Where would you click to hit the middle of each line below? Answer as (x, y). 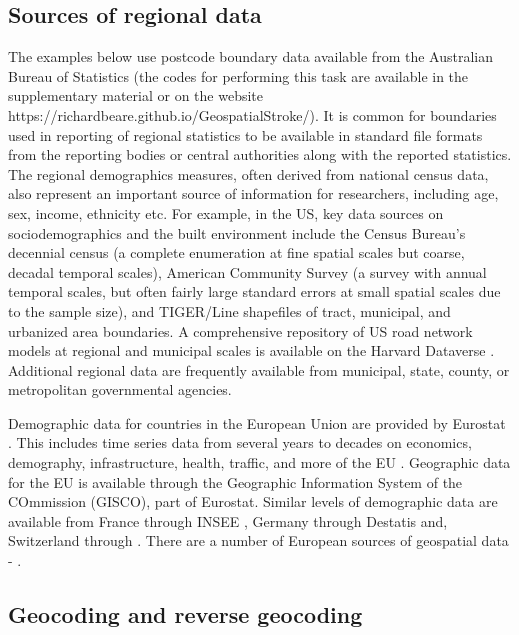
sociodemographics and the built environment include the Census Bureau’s (237, 232)
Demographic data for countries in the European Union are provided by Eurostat (257, 422)
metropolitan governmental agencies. (120, 389)
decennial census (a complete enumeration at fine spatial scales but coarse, (236, 252)
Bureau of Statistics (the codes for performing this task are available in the (238, 75)
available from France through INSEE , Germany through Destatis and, (228, 520)
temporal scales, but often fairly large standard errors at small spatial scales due (254, 291)
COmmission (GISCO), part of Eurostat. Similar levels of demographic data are (253, 501)
